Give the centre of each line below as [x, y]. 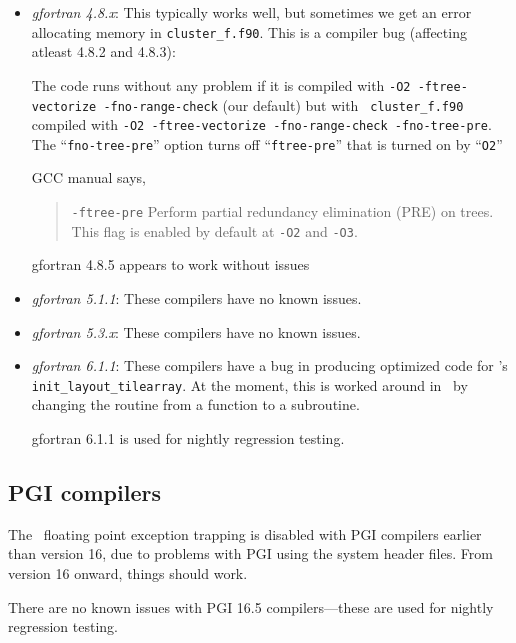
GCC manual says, [88, 177]
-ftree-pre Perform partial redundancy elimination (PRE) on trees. [282, 211]
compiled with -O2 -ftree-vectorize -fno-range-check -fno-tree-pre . [261, 124]
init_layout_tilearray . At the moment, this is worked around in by [249, 384]
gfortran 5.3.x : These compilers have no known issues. [196, 331]
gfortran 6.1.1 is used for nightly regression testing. [188, 438]
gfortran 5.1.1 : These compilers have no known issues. [196, 297]
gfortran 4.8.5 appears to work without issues [170, 264]
